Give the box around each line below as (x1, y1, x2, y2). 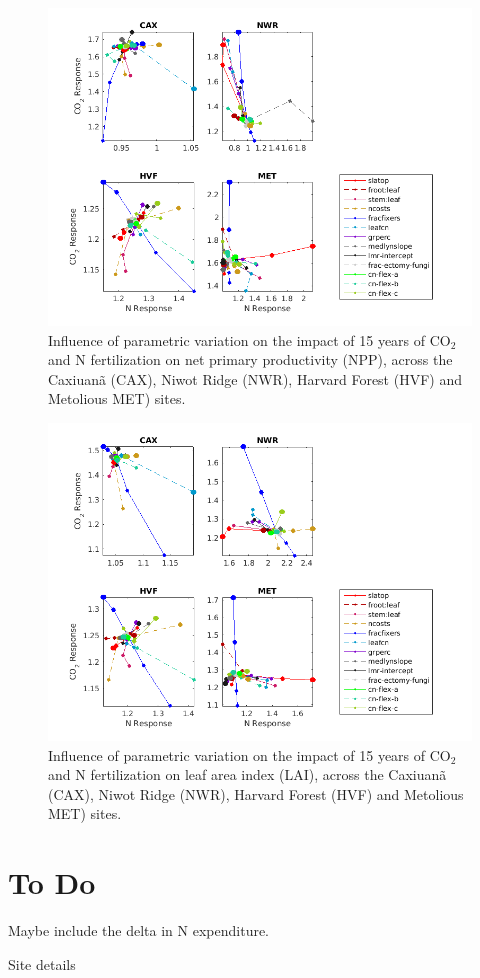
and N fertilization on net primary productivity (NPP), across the (48, 349, 453, 370)
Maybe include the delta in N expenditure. (8, 920, 270, 941)
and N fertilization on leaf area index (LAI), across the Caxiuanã (48, 764, 447, 785)
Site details (8, 953, 76, 974)
